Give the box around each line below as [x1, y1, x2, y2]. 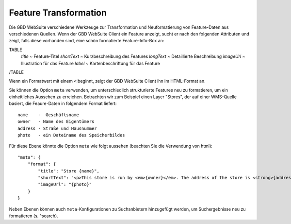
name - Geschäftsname [17, 112, 80, 118]
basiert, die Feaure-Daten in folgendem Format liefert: [9, 101, 117, 106]
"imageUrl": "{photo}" [38, 182, 92, 187]
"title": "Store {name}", [38, 168, 99, 173]
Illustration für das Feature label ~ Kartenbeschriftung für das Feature [21, 60, 160, 66]
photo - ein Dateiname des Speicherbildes [17, 133, 126, 138]
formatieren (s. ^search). [9, 213, 58, 219]
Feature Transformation [9, 7, 107, 18]
